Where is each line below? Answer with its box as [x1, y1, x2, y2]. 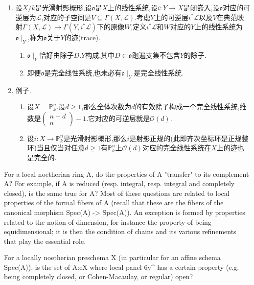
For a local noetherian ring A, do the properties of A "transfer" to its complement [4, 168, 249, 179]
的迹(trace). [64, 32, 100, 43]
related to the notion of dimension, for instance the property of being [4, 216, 211, 227]
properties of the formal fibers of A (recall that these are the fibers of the [4, 197, 224, 208]
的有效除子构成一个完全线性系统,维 [135, 101, 247, 112]
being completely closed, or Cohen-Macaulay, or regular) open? [4, 271, 193, 282]
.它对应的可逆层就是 [86, 113, 150, 123]
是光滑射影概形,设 [35, 2, 92, 12]
